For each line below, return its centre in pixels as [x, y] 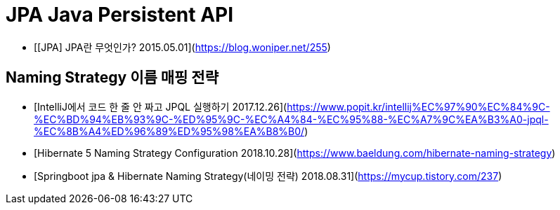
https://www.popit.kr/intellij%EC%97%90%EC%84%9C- [418, 106]
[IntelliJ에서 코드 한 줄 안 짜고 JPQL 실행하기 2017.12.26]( [161, 106]
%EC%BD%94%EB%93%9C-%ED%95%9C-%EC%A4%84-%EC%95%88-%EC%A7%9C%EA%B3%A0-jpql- [291, 119]
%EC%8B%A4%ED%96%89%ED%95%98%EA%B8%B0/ [169, 131]
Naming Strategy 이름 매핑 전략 [112, 78]
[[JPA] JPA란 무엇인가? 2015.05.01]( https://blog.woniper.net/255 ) [182, 47]
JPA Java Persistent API [120, 15]
